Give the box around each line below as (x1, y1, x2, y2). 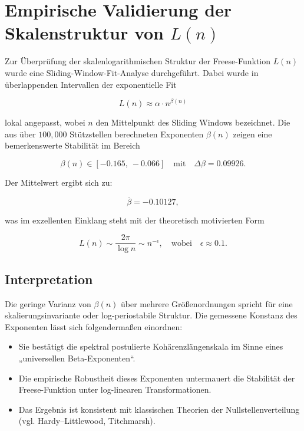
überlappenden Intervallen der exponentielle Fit (5, 78, 177, 90)
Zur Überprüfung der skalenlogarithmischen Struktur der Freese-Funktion (5, 55, 271, 67)
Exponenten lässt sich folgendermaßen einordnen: (5, 320, 183, 333)
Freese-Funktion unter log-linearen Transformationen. (18, 383, 212, 396)
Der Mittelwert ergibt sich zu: (5, 176, 113, 188)
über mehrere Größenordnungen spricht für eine (121, 297, 293, 310)
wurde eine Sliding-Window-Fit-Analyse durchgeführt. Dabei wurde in (5, 66, 259, 78)
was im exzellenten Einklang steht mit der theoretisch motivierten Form (5, 213, 265, 226)
